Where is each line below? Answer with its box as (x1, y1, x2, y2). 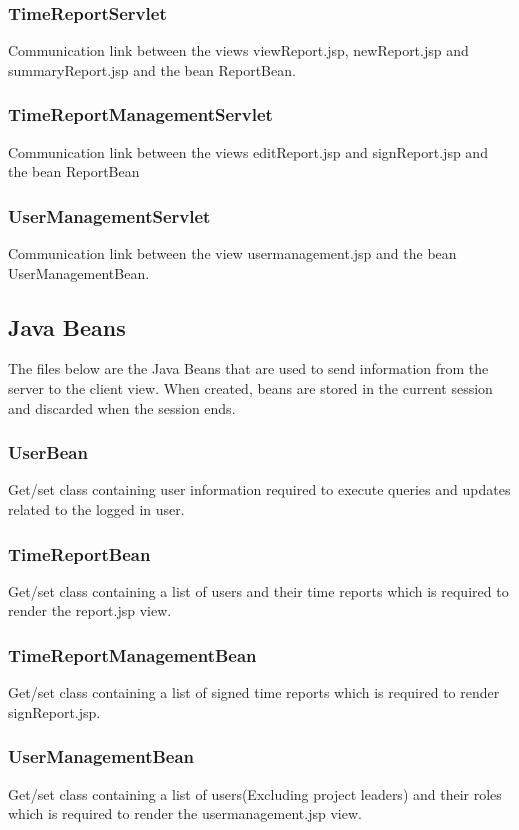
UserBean (8, 440, 88, 465)
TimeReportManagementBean (8, 642, 257, 667)
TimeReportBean (8, 541, 151, 566)
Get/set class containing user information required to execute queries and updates (8, 479, 511, 500)
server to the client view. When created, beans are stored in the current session (8, 378, 493, 399)
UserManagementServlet (8, 203, 211, 228)
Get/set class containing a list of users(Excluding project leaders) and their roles (8, 783, 502, 804)
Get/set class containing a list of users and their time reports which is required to (8, 580, 509, 601)
